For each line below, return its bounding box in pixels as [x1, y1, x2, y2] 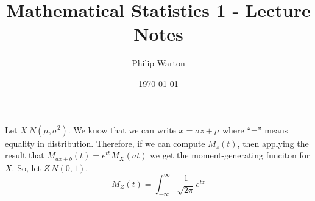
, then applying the [237, 136, 309, 149]
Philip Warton [132, 57, 185, 69]
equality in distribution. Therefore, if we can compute [5, 136, 205, 149]
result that [5, 149, 44, 161]
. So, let [12, 161, 41, 174]
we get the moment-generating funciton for [150, 149, 310, 161]
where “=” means [222, 123, 288, 136]
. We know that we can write [68, 123, 176, 136]
